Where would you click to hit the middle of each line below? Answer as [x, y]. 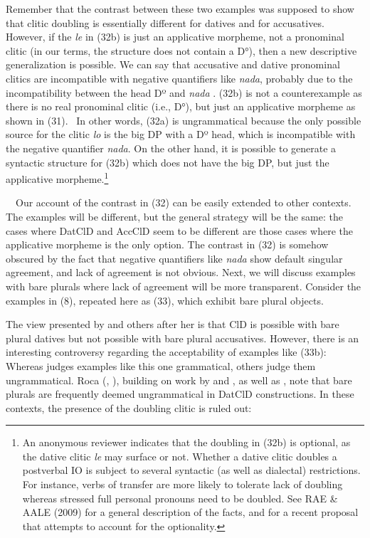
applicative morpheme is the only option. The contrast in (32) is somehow [167, 244]
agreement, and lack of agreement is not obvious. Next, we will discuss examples [181, 272]
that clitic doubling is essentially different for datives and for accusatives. [165, 22]
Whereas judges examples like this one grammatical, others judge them [161, 365]
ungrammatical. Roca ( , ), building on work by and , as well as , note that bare [179, 380]
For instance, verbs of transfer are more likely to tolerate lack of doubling [183, 484]
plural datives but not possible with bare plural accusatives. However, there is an [183, 338]
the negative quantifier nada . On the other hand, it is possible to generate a [171, 148]
